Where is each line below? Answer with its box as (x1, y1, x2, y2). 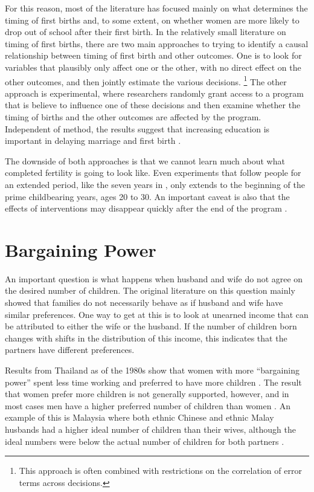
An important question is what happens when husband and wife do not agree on (5, 272, 303, 285)
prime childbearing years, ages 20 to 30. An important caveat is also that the (5, 190, 290, 202)
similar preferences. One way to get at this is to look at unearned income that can (5, 308, 309, 320)
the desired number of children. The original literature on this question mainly (5, 284, 295, 297)
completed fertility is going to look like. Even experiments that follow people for (5, 166, 301, 179)
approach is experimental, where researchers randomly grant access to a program (5, 86, 304, 99)
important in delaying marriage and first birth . (5, 134, 181, 147)
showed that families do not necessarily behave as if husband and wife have (5, 296, 283, 309)
